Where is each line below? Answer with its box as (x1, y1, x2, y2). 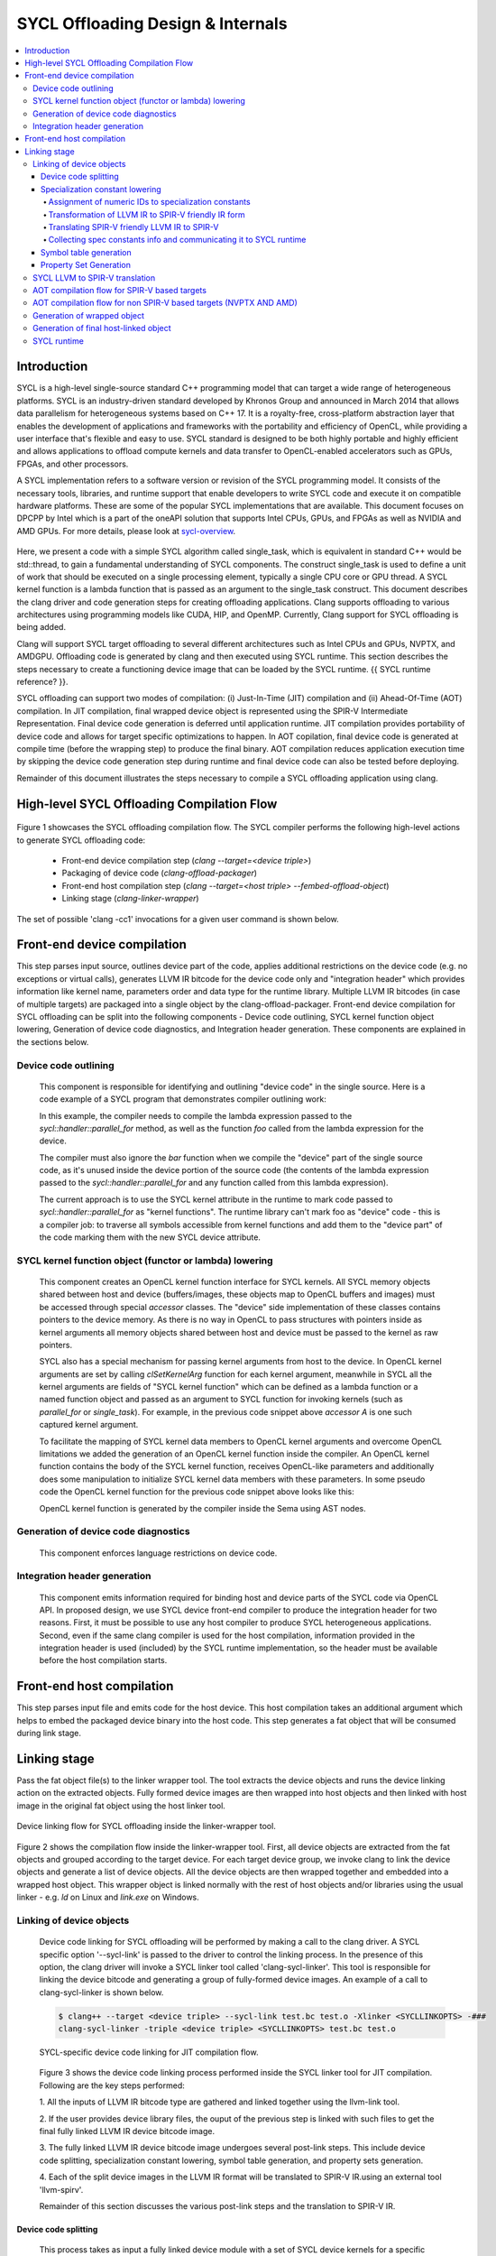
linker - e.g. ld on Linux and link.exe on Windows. (16, 1891, 200, 1903)
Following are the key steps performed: (39, 2080, 185, 2091)
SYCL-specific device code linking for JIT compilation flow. (39, 2047, 259, 2057)
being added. (16, 622, 67, 633)
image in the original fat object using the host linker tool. (16, 1800, 225, 1811)
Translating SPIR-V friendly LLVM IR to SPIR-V (48, 222, 220, 233)
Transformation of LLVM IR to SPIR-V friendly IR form (48, 208, 245, 220)
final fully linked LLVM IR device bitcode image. (39, 2126, 216, 2137)
